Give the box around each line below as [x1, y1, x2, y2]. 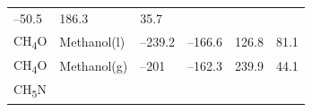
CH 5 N [13, 80, 47, 101]
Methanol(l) [59, 31, 126, 50]
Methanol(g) [59, 56, 128, 75]
